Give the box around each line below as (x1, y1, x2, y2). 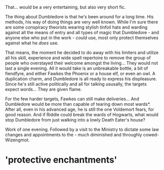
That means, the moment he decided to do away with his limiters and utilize (5, 49, 159, 55)
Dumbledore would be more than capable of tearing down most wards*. (5, 101, 151, 107)
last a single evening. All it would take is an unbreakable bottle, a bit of (5, 65, 148, 71)
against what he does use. (5, 40, 59, 46)
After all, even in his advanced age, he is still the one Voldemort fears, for (5, 106, 154, 112)
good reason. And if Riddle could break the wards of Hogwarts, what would (5, 112, 159, 118)
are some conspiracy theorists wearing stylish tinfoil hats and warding (5, 24, 148, 30)
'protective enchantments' (5, 154, 118, 166)
